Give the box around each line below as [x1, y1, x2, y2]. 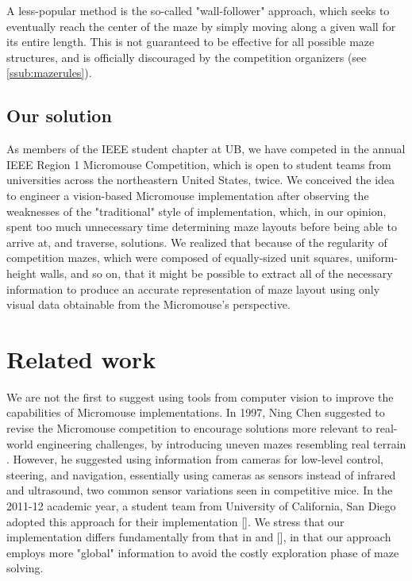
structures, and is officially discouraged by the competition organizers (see [6, 48, 367, 65]
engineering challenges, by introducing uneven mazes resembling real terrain [37, 435, 406, 452]
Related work [6, 342, 156, 375]
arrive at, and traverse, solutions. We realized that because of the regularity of [6, 233, 387, 250]
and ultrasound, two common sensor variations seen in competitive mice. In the [6, 482, 393, 498]
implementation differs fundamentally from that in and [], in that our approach [6, 529, 391, 545]
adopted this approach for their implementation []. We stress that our [6, 513, 345, 529]
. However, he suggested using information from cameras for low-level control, [6, 451, 383, 467]
